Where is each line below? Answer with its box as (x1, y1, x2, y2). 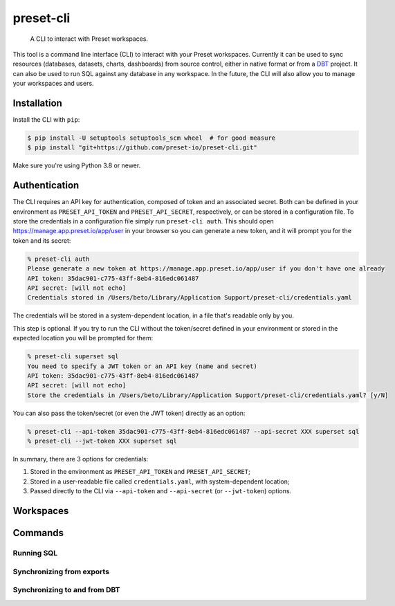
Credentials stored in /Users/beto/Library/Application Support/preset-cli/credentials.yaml (27, 294, 352, 302)
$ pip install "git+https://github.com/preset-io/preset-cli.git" (27, 144, 257, 151)
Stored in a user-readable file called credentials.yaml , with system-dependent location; (30, 477, 290, 486)
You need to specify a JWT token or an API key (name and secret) (27, 362, 257, 370)
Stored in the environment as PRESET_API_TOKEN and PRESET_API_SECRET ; (30, 468, 250, 476)
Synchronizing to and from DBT (12, 585, 120, 595)
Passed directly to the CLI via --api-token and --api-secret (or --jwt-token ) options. (30, 487, 292, 495)
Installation (12, 97, 62, 109)
